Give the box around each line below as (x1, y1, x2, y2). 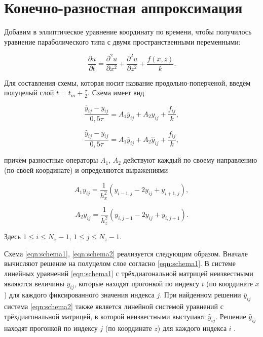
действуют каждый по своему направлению (123, 155, 257, 165)
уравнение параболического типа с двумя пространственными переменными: (4, 36, 241, 47)
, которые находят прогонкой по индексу (74, 278, 199, 288)
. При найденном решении (160, 289, 241, 300)
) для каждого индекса (157, 322, 227, 333)
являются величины (4, 278, 64, 288)
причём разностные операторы (4, 155, 98, 165)
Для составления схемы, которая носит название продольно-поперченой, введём (4, 77, 251, 88)
